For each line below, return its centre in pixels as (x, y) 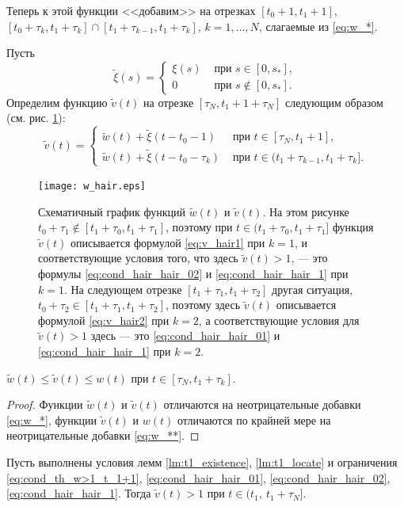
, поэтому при (199, 227)
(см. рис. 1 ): (36, 118)
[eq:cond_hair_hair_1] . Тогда (79, 493)
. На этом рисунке (306, 211)
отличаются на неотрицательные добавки (262, 404)
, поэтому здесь (203, 305)
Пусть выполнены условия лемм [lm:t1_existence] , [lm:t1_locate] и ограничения (202, 461)
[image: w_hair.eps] (92, 186)
